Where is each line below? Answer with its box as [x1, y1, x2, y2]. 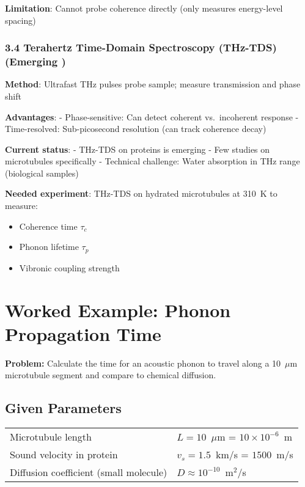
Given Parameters [5, 398, 122, 417]
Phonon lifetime [19, 240, 79, 253]
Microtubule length [10, 430, 92, 444]
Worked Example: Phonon [5, 297, 231, 322]
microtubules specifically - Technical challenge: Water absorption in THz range [5, 155, 300, 167]
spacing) [5, 13, 36, 26]
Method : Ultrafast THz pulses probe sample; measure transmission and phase [5, 78, 301, 90]
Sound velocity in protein [10, 447, 118, 462]
